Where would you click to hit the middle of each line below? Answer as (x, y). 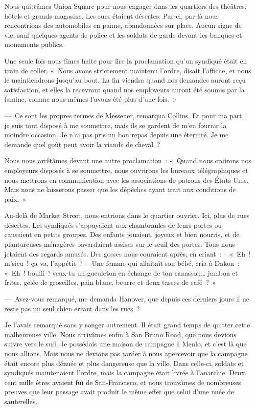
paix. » (15, 199)
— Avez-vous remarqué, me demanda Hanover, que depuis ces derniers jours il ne (127, 299)
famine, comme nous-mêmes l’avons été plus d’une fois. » (91, 99)
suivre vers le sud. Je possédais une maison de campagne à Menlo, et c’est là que (126, 344)
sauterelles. (21, 401)
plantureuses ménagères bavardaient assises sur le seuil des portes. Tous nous (120, 244)
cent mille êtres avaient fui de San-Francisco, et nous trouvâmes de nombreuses (123, 382)
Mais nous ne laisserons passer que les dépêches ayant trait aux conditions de (120, 189)
